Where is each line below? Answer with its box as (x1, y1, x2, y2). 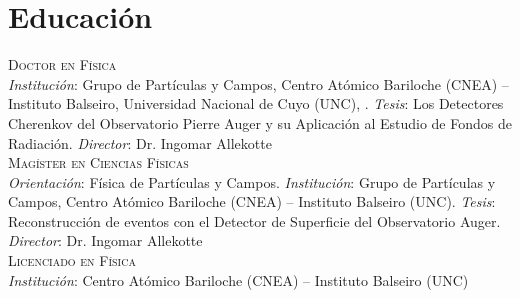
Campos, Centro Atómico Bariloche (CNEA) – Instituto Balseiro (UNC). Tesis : (8, 191, 496, 212)
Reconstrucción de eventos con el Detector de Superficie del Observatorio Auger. (8, 210, 501, 231)
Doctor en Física (8, 54, 117, 75)
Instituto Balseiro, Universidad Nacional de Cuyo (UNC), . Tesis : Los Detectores (8, 93, 504, 114)
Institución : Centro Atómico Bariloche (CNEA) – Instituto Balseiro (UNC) (8, 269, 469, 290)
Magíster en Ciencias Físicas (8, 152, 189, 173)
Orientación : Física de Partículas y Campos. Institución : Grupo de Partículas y (8, 171, 496, 192)
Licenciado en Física (8, 250, 136, 271)
